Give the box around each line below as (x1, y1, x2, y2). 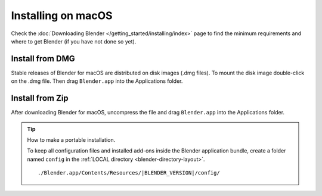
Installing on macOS (11, 9, 113, 22)
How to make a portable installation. (27, 136, 116, 143)
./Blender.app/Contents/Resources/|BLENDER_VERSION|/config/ (38, 170, 220, 176)
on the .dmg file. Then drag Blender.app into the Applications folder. (11, 77, 183, 85)
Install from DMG (11, 54, 75, 64)
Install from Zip (11, 93, 69, 104)
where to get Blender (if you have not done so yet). (11, 38, 137, 45)
